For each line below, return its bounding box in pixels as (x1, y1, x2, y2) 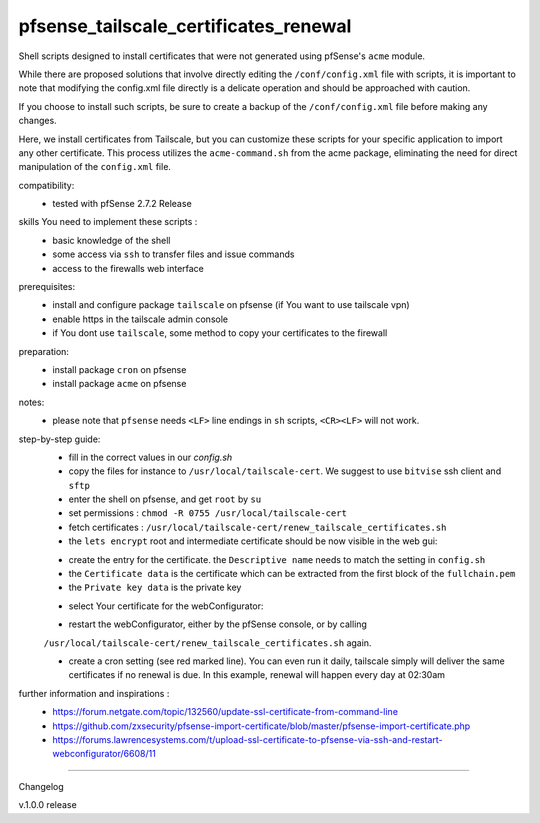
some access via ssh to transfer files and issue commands (52, 248, 295, 260)
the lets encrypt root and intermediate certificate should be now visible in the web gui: (68, 535, 438, 547)
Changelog (18, 780, 64, 792)
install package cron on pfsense (52, 363, 187, 375)
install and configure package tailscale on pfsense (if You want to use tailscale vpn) (52, 299, 410, 311)
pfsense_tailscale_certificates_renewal (18, 15, 352, 37)
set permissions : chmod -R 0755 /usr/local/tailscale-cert (68, 507, 347, 519)
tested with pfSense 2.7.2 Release (52, 198, 192, 210)
